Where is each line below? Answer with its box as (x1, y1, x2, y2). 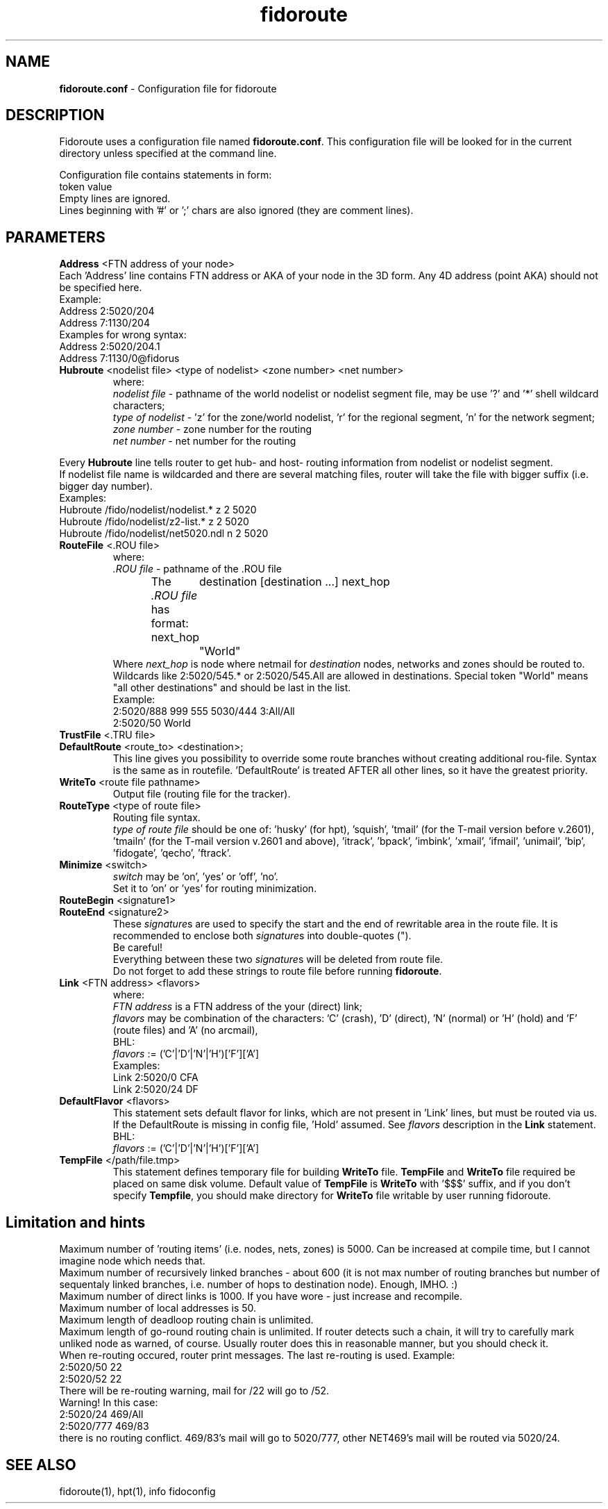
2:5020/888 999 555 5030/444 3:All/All (112, 705, 295, 718)
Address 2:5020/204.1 (59, 340, 160, 353)
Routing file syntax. (112, 811, 201, 824)
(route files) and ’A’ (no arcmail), (112, 1024, 258, 1037)
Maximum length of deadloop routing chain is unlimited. (59, 1314, 314, 1326)
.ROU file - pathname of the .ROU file (112, 563, 282, 575)
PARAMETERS (6, 228, 105, 246)
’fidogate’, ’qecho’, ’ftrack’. (112, 847, 232, 859)
